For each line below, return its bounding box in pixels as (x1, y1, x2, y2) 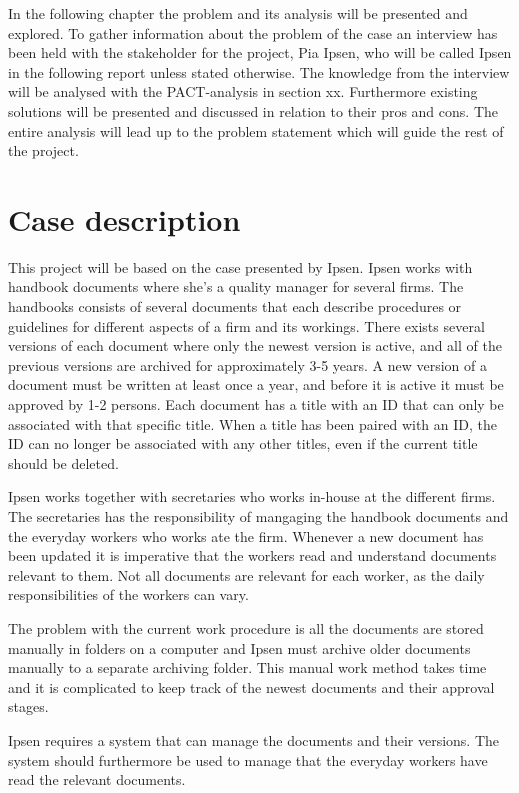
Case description (8, 198, 241, 239)
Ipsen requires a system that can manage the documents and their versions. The (8, 729, 500, 750)
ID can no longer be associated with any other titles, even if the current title (8, 433, 478, 454)
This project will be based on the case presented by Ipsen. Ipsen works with (8, 256, 473, 277)
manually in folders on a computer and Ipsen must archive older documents (8, 637, 471, 658)
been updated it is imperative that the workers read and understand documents (8, 545, 497, 566)
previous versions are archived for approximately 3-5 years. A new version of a (8, 354, 488, 375)
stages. (8, 696, 49, 717)
